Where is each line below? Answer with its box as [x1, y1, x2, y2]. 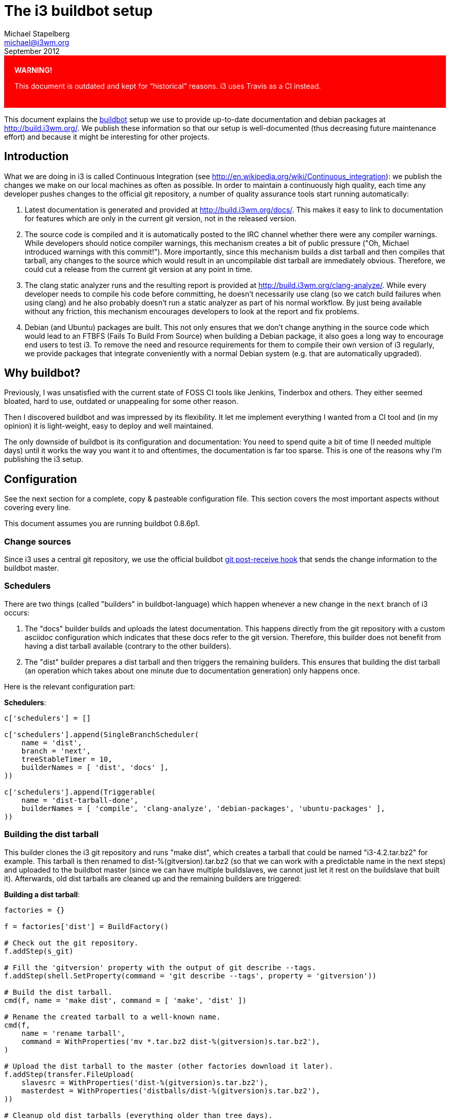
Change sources [4, 536, 71, 547]
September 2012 [4, 46, 60, 55]
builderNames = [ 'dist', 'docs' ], [21, 763, 169, 771]
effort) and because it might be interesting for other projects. [4, 132, 210, 141]
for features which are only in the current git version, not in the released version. [25, 214, 297, 223]
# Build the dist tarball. [4, 988, 113, 996]
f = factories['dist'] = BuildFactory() [4, 922, 169, 931]
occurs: [4, 608, 30, 617]
